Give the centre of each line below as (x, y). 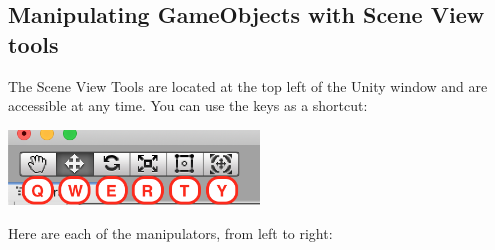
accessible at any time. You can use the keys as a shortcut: (188, 105)
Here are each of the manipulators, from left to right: (170, 232)
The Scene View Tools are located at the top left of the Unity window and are (248, 85)
